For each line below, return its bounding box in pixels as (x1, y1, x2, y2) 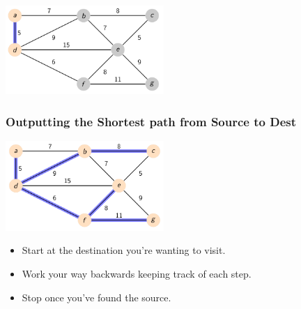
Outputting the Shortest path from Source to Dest (6, 112, 296, 130)
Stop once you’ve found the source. (22, 289, 171, 304)
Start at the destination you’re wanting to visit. (22, 243, 226, 257)
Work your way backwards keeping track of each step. (22, 266, 252, 280)
